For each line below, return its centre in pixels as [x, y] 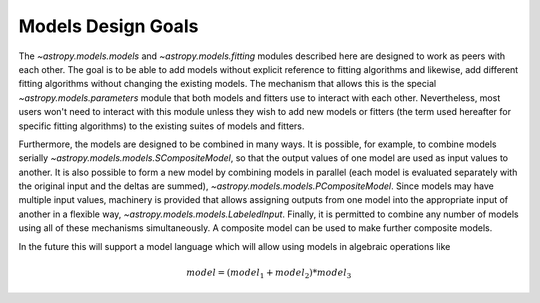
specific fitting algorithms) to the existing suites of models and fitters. [161, 126]
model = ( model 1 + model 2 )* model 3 [269, 273]
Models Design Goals [108, 26]
